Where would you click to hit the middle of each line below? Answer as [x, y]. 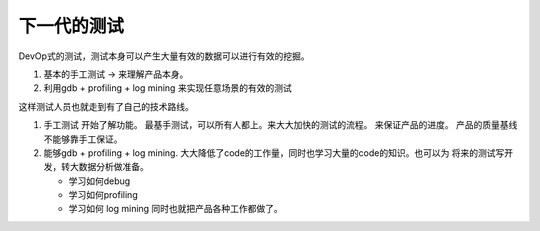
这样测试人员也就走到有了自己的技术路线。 [106, 106]
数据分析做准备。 [113, 167]
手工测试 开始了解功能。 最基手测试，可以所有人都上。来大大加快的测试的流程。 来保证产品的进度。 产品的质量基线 [280, 125]
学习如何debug [99, 181]
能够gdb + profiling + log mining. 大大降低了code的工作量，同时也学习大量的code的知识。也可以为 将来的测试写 [274, 152]
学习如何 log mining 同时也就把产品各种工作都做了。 [176, 209]
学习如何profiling [103, 195]
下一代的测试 [71, 26]
